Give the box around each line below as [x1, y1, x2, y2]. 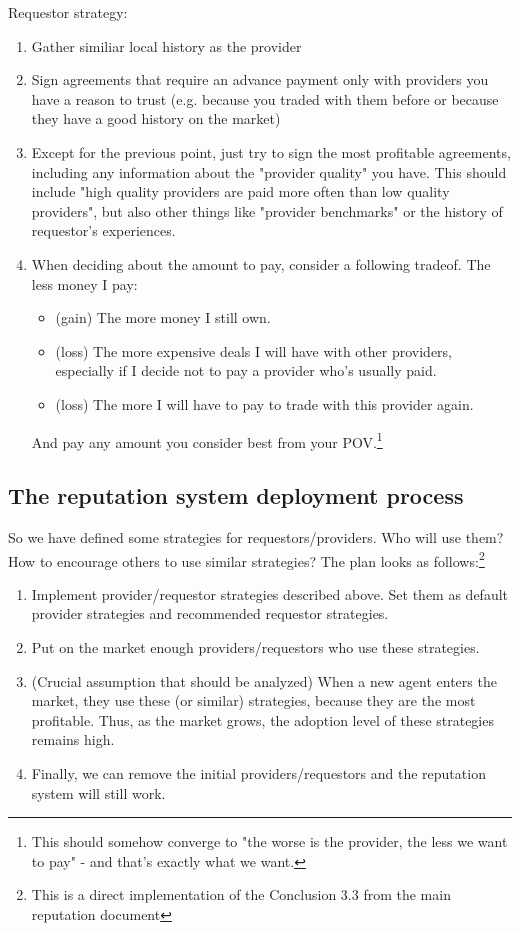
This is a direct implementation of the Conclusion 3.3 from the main [31, 884, 451, 905]
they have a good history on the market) [31, 108, 281, 129]
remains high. [31, 729, 115, 750]
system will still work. [31, 782, 166, 803]
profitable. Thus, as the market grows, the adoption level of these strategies [31, 709, 494, 730]
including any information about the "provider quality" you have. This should [31, 161, 507, 182]
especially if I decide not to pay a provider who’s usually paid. [55, 360, 437, 381]
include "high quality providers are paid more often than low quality [31, 181, 450, 202]
